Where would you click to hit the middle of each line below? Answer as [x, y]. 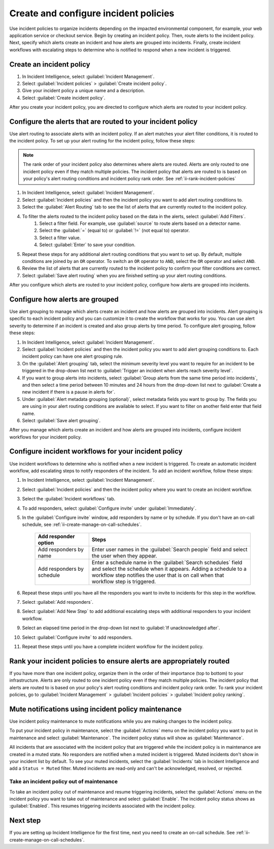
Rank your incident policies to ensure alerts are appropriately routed [119, 661]
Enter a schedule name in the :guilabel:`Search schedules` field [167, 562]
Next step [25, 821]
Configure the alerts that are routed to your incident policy [104, 122]
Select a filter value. [60, 238]
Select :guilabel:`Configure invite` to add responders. [77, 637]
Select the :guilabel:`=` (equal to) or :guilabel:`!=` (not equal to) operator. [115, 230]
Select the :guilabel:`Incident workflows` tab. [69, 499]
